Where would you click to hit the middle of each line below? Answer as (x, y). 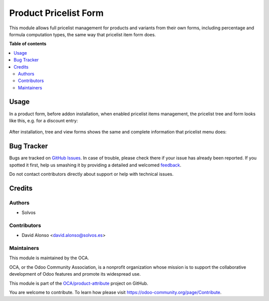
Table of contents (28, 44)
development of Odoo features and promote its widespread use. (75, 274)
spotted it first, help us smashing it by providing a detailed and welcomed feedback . (95, 165)
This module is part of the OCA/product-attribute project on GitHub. (79, 283)
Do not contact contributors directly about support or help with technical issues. (91, 174)
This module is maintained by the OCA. (49, 258)
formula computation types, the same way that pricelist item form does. (83, 34)
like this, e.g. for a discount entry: (44, 120)
